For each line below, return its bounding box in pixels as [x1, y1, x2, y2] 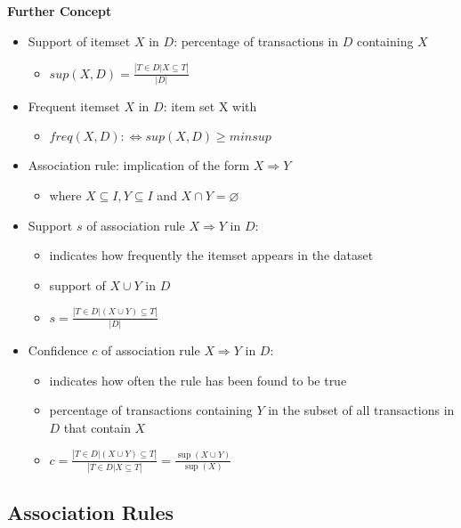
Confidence [28, 341, 88, 359]
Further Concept [7, 2, 112, 20]
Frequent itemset [28, 96, 120, 115]
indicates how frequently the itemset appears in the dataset [49, 246, 374, 264]
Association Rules [7, 499, 174, 526]
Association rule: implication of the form [28, 156, 250, 175]
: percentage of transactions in [174, 31, 339, 50]
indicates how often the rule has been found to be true [49, 370, 347, 389]
